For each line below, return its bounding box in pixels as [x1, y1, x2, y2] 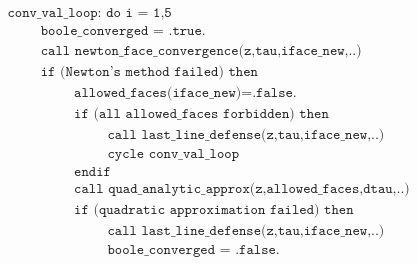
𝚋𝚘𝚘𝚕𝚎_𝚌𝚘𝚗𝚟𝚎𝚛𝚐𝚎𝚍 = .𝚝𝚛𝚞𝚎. [40, 24, 206, 39]
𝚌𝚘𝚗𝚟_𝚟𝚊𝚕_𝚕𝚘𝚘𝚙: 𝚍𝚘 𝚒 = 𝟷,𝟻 [7, 6, 172, 21]
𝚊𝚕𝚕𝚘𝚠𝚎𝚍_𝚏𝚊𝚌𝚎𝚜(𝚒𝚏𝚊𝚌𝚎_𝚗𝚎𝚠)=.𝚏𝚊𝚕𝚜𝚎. [74, 86, 297, 101]
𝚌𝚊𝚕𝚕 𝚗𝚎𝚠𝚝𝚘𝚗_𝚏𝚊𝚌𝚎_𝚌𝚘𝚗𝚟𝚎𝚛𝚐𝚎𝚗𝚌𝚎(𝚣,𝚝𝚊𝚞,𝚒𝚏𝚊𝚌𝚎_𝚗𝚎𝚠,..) [40, 44, 362, 59]
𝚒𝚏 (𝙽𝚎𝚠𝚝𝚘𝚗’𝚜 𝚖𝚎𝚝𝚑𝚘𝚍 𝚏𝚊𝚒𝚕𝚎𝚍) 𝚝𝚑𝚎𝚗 [40, 65, 258, 80]
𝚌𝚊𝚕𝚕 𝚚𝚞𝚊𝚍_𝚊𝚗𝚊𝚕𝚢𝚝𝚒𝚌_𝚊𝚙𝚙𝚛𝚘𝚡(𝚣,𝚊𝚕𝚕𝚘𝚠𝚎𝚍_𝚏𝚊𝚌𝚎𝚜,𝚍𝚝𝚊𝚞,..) [74, 182, 410, 197]
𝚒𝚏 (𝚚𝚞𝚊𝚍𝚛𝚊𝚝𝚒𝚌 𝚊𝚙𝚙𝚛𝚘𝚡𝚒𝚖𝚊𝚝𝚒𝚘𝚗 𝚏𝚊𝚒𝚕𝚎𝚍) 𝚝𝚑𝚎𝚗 [74, 203, 354, 218]
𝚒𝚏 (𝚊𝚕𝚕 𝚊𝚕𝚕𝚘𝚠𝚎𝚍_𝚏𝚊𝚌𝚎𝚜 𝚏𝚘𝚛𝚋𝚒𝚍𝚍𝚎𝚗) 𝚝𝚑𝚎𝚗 [74, 107, 329, 122]
